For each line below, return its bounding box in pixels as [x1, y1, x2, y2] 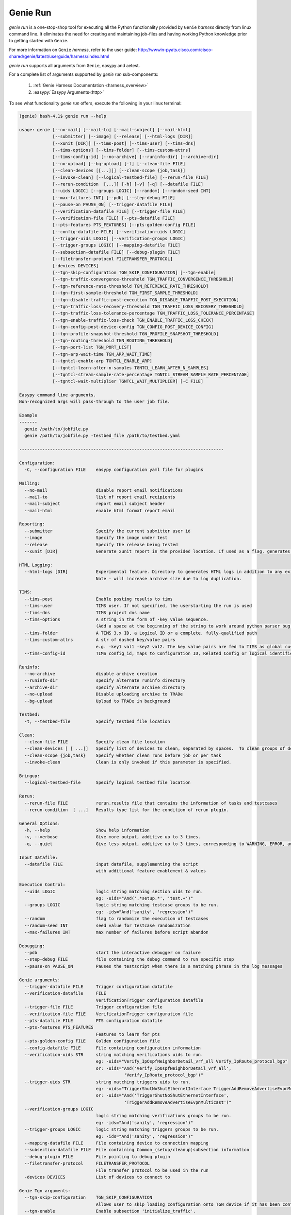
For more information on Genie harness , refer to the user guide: [9, 47, 137, 52]
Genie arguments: [19, 977, 61, 983]
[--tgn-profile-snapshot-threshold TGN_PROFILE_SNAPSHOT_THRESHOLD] [52, 331, 219, 336]
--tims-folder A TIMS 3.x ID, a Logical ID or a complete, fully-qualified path [24, 630, 257, 636]
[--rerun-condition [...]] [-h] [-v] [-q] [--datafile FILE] [52, 181, 204, 187]
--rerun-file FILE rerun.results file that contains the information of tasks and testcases [24, 800, 277, 806]
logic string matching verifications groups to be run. [96, 1113, 232, 1119]
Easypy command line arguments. [19, 392, 97, 398]
